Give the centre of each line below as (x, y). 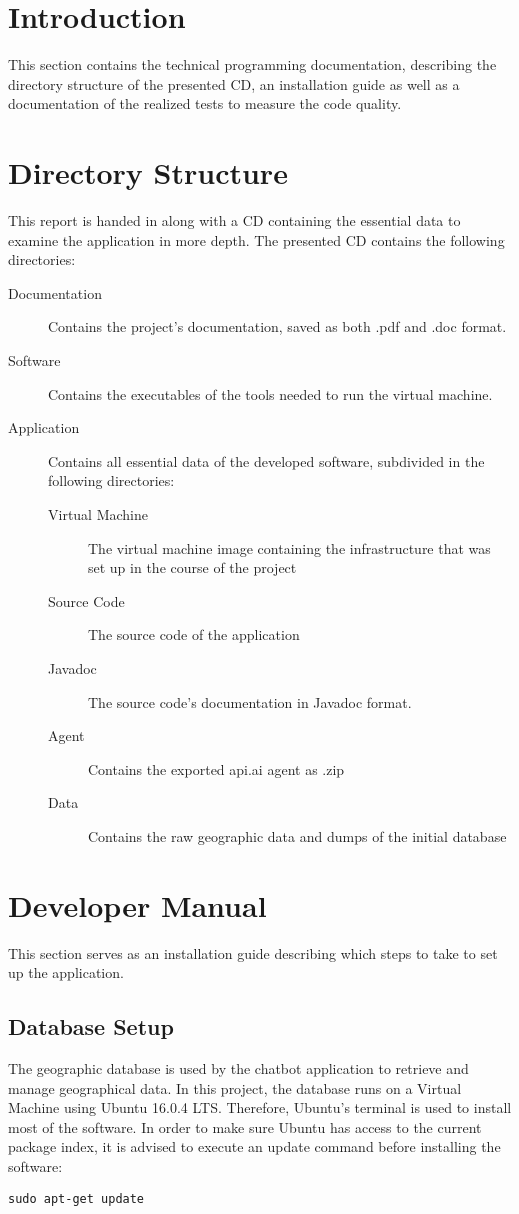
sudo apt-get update (76, 1198)
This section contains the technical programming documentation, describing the (252, 64)
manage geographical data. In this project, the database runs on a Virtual (235, 1087)
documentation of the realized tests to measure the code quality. (205, 103)
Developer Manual (137, 904)
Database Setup (91, 1026)
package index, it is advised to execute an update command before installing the (254, 1146)
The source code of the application (194, 634)
